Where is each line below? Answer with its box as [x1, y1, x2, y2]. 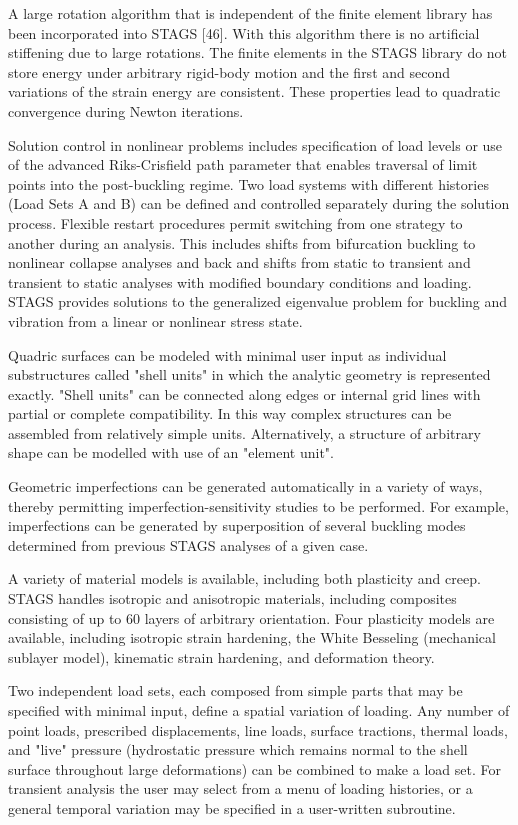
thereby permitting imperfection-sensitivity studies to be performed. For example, [8, 495, 509, 516]
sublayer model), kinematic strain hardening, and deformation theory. [8, 646, 435, 667]
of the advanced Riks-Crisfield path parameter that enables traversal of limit [8, 154, 478, 175]
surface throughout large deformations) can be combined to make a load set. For [8, 758, 501, 779]
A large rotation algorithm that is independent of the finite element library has [8, 3, 493, 23]
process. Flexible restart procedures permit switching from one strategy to [8, 212, 463, 233]
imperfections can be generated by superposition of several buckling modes [8, 515, 466, 536]
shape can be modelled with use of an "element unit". [8, 442, 335, 463]
